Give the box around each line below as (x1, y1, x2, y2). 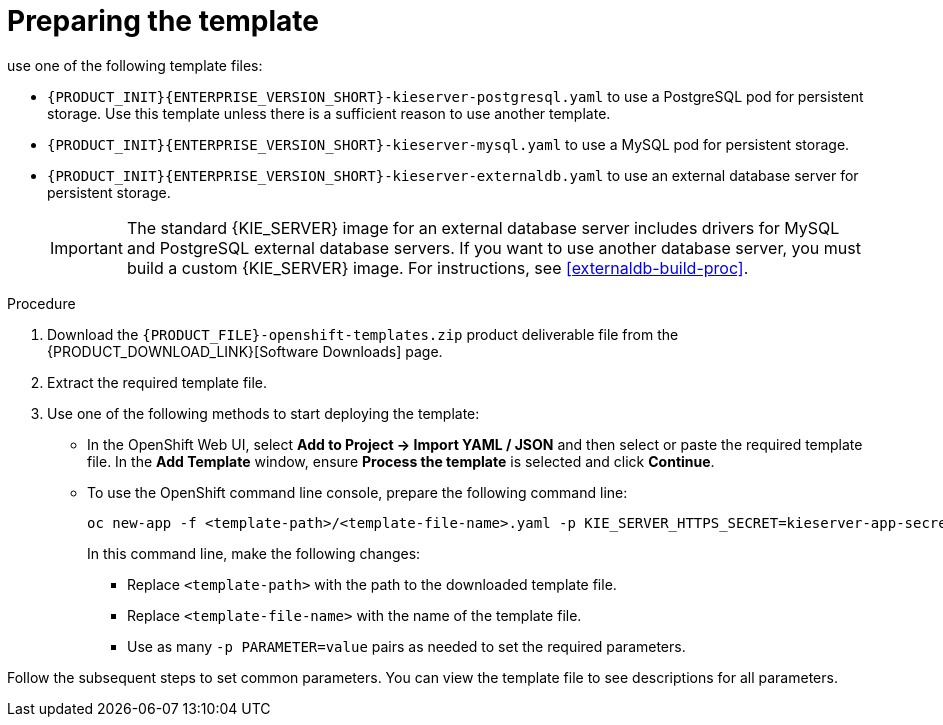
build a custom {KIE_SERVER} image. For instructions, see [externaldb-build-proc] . (126, 257, 749, 278)
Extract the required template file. (47, 373, 268, 391)
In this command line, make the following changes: (87, 544, 421, 562)
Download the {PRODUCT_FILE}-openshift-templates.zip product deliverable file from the (47, 325, 679, 343)
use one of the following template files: (7, 56, 263, 74)
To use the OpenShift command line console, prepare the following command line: (87, 483, 628, 501)
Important (50, 237, 123, 258)
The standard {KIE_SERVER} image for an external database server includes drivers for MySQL (126, 217, 840, 238)
